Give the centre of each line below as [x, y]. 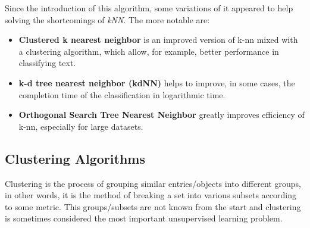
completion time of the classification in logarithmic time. [122, 94]
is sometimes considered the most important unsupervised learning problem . [144, 218]
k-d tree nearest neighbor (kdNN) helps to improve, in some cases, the [157, 82]
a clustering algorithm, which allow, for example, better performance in [149, 51]
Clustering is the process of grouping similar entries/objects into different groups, [153, 183]
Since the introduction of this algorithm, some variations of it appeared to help [149, 8]
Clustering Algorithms [75, 158]
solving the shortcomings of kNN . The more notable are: [107, 19]
